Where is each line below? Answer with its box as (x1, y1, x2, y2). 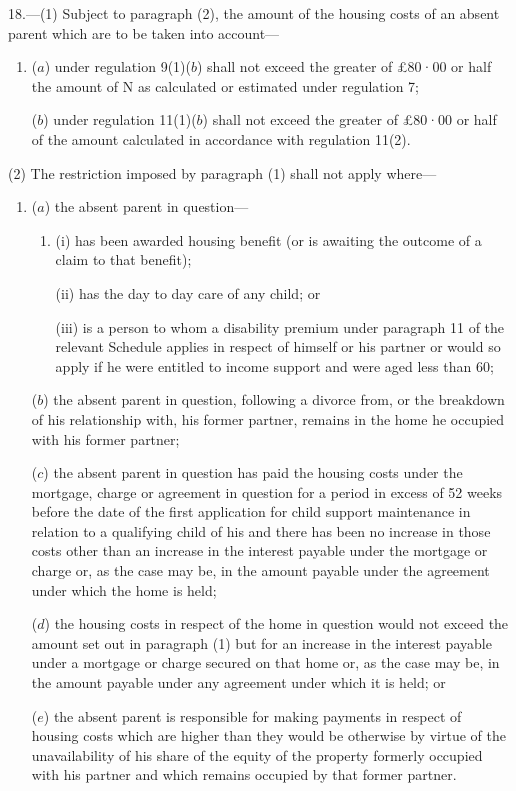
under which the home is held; (31, 579, 217, 600)
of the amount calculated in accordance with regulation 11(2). (31, 128, 411, 149)
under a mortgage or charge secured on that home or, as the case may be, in (31, 652, 500, 673)
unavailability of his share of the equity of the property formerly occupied (31, 744, 483, 765)
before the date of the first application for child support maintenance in (31, 501, 471, 522)
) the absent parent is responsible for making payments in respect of (43, 705, 462, 726)
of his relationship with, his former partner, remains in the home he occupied (31, 408, 505, 429)
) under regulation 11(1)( (43, 109, 197, 130)
